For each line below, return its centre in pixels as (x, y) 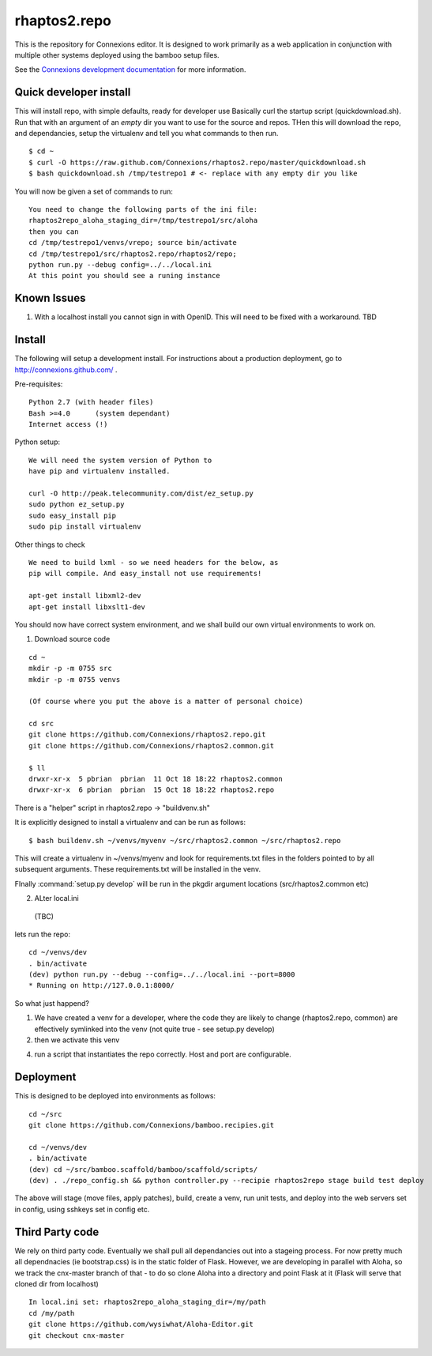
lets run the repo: (43, 934)
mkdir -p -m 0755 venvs (75, 679)
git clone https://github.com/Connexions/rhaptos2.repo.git (147, 734)
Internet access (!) (68, 424)
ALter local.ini (56, 898)
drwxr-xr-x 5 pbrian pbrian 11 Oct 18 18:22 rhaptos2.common (156, 779)
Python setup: (38, 442)
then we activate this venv (77, 1040)
